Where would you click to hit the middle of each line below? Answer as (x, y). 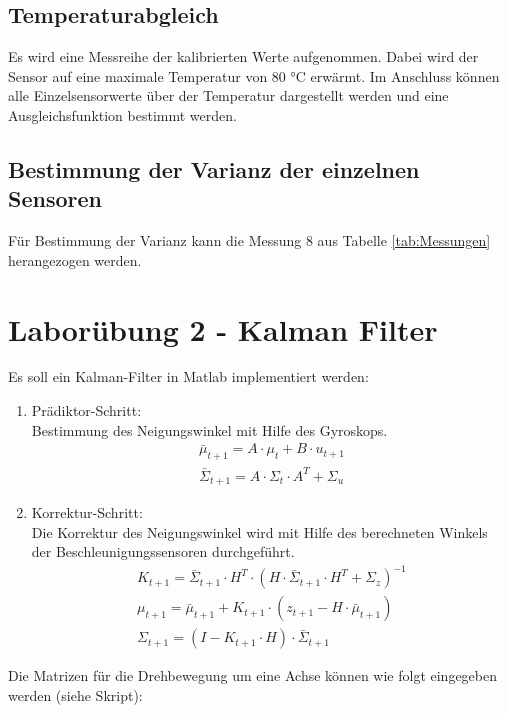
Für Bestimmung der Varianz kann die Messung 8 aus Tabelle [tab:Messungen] (249, 240)
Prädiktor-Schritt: (86, 410)
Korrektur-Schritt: (87, 512)
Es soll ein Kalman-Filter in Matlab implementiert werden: (188, 376)
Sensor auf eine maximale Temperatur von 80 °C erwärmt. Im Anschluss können (254, 75)
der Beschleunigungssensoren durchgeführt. (163, 551)
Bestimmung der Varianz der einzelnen (214, 168)
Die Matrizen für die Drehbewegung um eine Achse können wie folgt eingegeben (253, 675)
